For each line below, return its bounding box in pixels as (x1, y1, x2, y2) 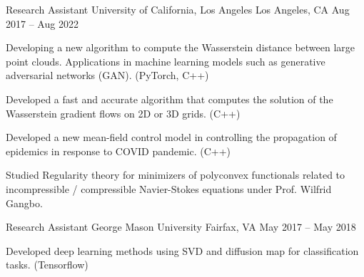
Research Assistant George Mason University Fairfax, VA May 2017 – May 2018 (6, 219, 356, 234)
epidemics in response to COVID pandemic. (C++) (6, 143, 231, 158)
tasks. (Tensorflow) (6, 257, 89, 272)
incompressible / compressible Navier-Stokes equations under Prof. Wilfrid (6, 181, 332, 196)
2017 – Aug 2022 (6, 16, 79, 31)
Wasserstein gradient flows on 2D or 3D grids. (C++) (6, 105, 241, 120)
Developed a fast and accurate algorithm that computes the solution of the (6, 91, 333, 106)
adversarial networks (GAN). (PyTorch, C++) (6, 68, 209, 83)
